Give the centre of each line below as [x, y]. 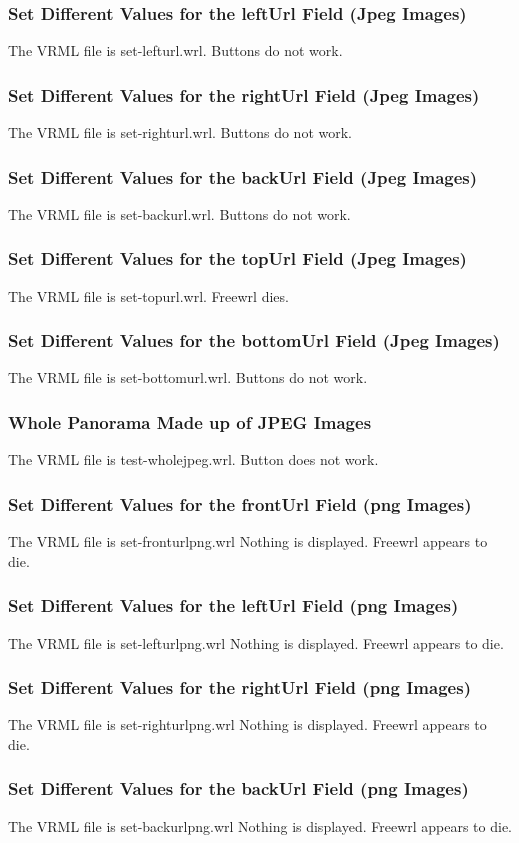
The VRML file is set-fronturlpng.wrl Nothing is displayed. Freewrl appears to [248, 541]
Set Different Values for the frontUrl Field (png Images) [240, 503]
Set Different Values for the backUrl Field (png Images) [238, 788]
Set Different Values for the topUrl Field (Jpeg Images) [237, 258]
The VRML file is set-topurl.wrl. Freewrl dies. [148, 295]
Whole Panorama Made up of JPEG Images [190, 421]
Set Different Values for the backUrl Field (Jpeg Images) [243, 176]
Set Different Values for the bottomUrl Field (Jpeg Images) [254, 340]
